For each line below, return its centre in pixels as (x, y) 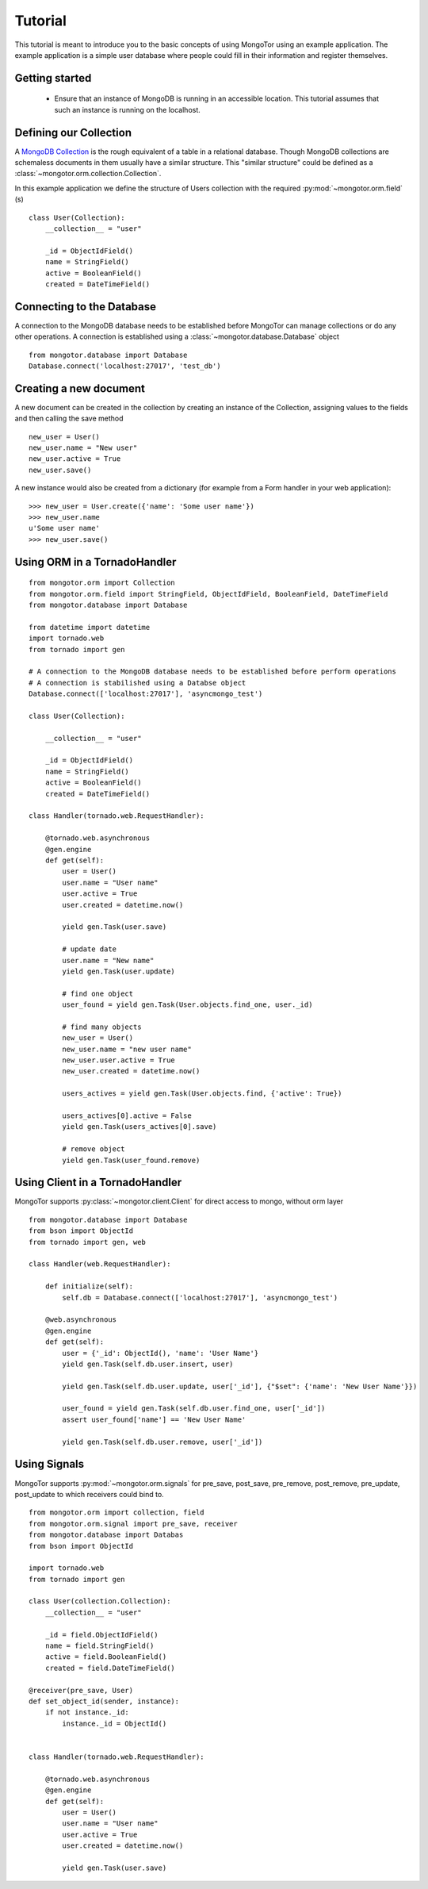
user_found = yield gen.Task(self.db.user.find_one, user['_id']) (194, 1409)
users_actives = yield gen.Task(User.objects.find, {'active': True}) (202, 1094)
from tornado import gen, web (88, 1242)
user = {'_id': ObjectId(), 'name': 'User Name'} (160, 1353)
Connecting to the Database (86, 307)
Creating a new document (80, 388)
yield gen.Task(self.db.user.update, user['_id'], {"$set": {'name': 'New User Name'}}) (240, 1386)
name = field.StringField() (99, 1646)
